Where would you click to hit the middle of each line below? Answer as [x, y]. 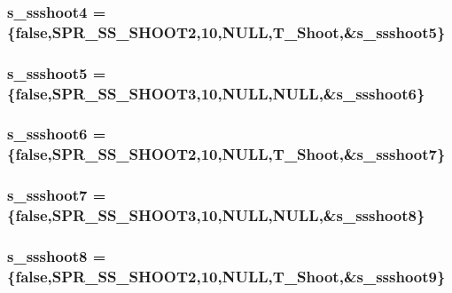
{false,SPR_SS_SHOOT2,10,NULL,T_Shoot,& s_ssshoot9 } [226, 276]
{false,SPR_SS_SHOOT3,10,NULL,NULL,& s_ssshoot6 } [216, 93]
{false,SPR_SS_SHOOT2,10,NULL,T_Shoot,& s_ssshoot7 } [226, 154]
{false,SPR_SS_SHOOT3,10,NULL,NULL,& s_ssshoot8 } [216, 215]
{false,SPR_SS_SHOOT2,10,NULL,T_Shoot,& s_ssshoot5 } [226, 32]
